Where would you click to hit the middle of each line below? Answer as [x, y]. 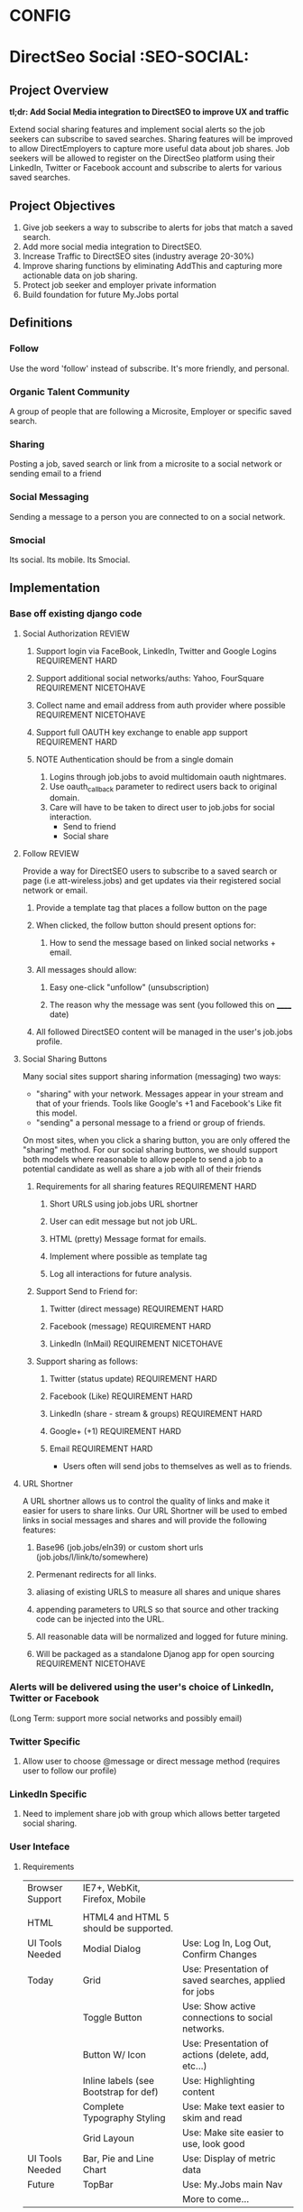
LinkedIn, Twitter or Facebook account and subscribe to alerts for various [146, 168]
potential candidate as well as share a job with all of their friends [142, 1169]
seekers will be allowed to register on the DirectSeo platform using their [142, 158]
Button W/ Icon [115, 2054]
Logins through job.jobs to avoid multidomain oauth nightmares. [168, 776]
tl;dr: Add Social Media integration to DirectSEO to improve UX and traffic [149, 112]
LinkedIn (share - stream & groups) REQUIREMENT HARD [156, 1414]
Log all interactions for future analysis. [120, 1274]
